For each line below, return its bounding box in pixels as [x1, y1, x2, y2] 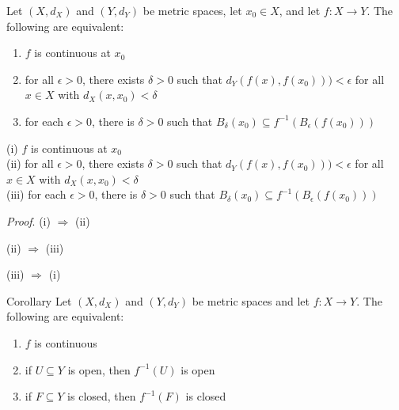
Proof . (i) [6, 212, 51, 229]
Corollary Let [6, 292, 72, 309]
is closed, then [67, 388, 136, 404]
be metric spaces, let [142, 2, 242, 18]
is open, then [67, 361, 131, 378]
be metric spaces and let [192, 292, 310, 309]
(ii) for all [6, 155, 54, 172]
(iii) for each [6, 186, 66, 203]
